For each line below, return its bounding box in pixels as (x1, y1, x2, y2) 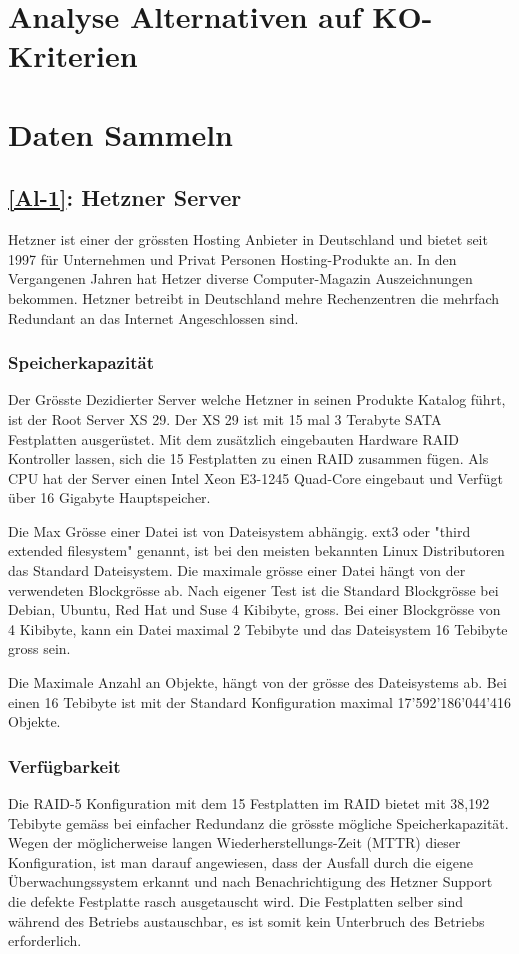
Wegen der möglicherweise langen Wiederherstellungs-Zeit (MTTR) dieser (8, 832, 461, 853)
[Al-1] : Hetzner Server (8, 182, 242, 213)
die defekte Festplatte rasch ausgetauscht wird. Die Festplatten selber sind (8, 891, 464, 912)
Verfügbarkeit (8, 753, 121, 778)
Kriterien (8, 35, 138, 76)
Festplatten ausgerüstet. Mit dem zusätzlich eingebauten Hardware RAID (8, 428, 459, 449)
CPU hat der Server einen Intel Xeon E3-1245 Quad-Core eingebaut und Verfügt (8, 467, 503, 488)
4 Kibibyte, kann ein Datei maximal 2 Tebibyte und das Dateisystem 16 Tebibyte (8, 618, 508, 639)
